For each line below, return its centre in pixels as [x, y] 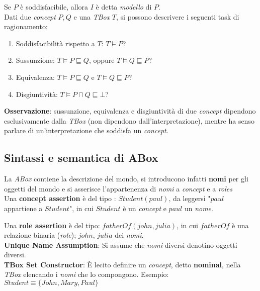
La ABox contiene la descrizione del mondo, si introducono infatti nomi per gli [126, 179]
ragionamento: [26, 26]
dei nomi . [129, 235]
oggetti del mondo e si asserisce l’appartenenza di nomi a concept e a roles [118, 188]
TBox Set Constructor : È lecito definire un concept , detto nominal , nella [122, 264]
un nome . [199, 208]
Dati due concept [30, 16]
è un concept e [145, 208]
